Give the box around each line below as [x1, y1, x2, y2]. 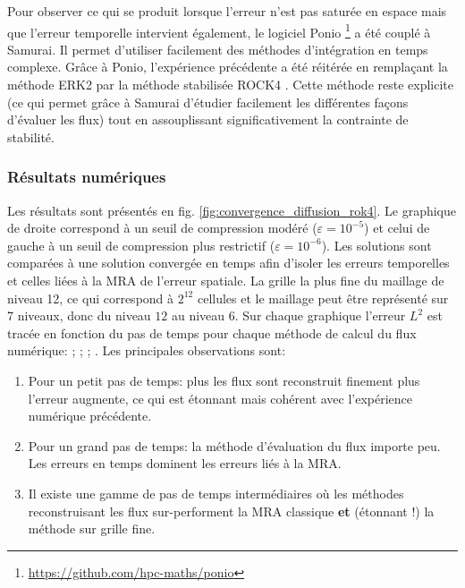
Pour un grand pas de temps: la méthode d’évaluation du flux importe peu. [28, 436, 441, 455]
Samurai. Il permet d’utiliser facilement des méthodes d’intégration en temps [7, 39, 428, 58]
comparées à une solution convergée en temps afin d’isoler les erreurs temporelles [7, 253, 450, 272]
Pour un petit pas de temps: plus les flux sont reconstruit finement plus [28, 371, 420, 389]
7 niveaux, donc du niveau [7, 306, 151, 325]
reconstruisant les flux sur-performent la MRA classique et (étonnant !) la [28, 501, 435, 520]
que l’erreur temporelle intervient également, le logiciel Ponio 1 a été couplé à [7, 20, 431, 41]
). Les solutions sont [321, 235, 432, 254]
